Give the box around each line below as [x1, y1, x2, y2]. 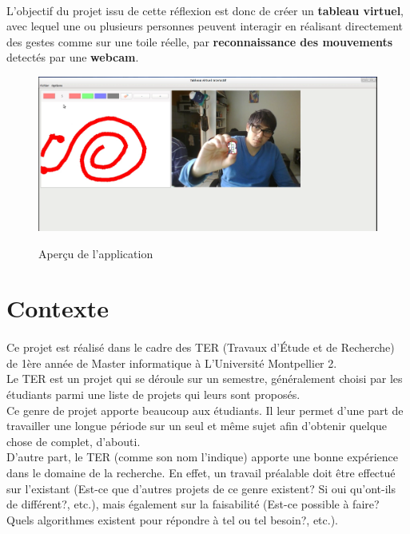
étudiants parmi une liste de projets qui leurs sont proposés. [6, 386, 301, 403]
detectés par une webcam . [6, 49, 139, 66]
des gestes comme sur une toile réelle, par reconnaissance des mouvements [6, 33, 393, 50]
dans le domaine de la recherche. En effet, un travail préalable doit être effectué [6, 464, 396, 481]
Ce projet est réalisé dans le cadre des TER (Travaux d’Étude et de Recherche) [6, 339, 395, 356]
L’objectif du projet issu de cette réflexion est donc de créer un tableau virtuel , [6, 2, 404, 18]
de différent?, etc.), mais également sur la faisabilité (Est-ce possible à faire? [6, 496, 380, 512]
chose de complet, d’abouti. [6, 432, 141, 449]
